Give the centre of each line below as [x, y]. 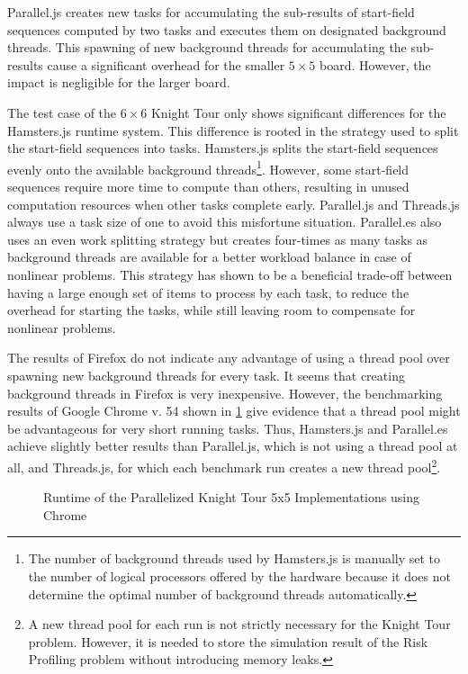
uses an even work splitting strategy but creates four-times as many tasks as [218, 239]
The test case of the [62, 112]
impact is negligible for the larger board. [119, 82]
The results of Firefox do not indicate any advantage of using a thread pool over [229, 358]
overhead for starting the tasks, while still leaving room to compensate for [211, 310]
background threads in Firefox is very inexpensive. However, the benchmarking [225, 393]
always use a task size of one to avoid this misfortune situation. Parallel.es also [225, 222]
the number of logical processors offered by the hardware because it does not [239, 575]
